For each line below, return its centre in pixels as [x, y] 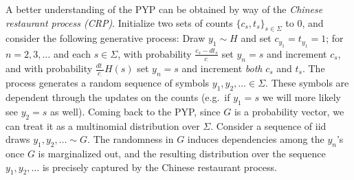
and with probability [49, 68]
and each [72, 53]
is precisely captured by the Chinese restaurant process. [159, 167]
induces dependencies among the [256, 139]
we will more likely [301, 97]
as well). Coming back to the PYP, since [135, 111]
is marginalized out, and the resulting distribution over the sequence [182, 154]
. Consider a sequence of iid [268, 125]
